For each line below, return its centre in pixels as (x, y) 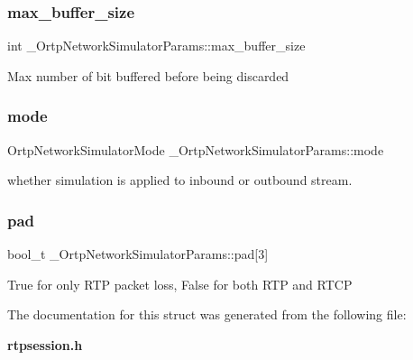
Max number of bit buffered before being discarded (148, 75)
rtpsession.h (45, 344)
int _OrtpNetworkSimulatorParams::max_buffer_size (156, 46)
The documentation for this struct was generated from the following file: (207, 314)
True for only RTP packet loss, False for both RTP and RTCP (180, 284)
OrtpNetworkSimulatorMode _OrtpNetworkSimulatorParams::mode (196, 149)
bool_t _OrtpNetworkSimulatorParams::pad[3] (138, 254)
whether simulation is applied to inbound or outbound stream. (180, 180)
